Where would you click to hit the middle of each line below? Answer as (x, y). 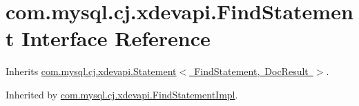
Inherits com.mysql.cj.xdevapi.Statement (91, 71)
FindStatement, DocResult (251, 71)
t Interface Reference (108, 38)
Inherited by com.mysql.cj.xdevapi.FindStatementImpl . (122, 94)
